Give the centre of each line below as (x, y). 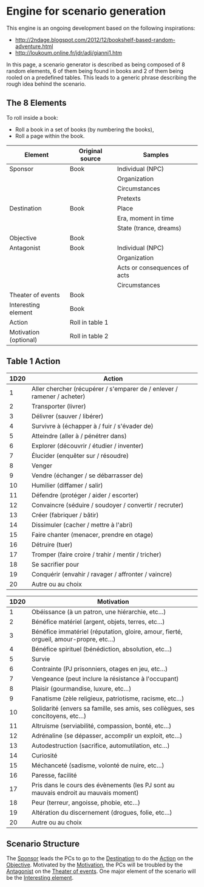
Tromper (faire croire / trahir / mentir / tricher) (97, 554)
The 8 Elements (36, 103)
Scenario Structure (43, 844)
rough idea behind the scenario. (46, 84)
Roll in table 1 (89, 322)
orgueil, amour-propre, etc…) (73, 639)
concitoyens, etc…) (59, 716)
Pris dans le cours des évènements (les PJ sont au (103, 785)
